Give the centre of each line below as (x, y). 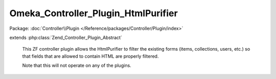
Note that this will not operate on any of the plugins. (77, 65)
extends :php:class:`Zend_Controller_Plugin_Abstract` (66, 37)
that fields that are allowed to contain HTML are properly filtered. (90, 56)
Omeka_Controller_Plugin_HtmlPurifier (94, 13)
